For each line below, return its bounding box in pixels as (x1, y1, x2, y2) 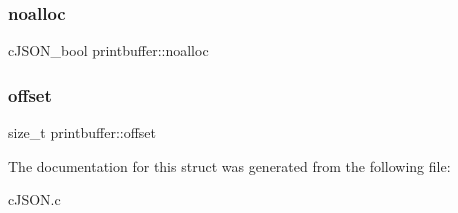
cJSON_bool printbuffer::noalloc (8, 40, 209, 61)
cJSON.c (8, 189, 61, 210)
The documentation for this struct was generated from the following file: (8, 155, 451, 176)
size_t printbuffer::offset (8, 122, 157, 143)
